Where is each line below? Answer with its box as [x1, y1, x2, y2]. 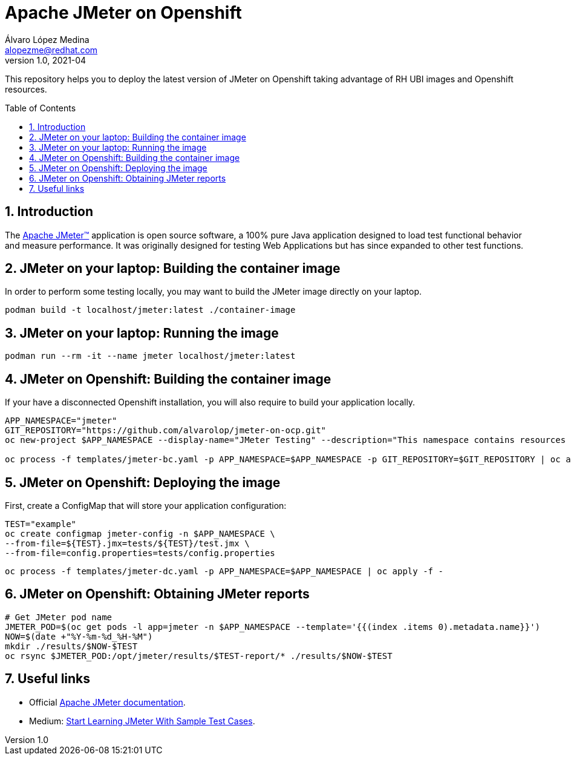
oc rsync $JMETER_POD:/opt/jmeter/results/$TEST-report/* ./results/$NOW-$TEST [5, 650, 393, 661]
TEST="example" [5, 519, 77, 529]
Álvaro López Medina [5, 34, 90, 45]
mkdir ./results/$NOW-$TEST [5, 641, 138, 651]
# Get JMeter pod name [5, 612, 113, 622]
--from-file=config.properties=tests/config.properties [5, 548, 275, 558]
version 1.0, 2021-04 [5, 54, 86, 65]
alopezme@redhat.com [5, 44, 98, 55]
